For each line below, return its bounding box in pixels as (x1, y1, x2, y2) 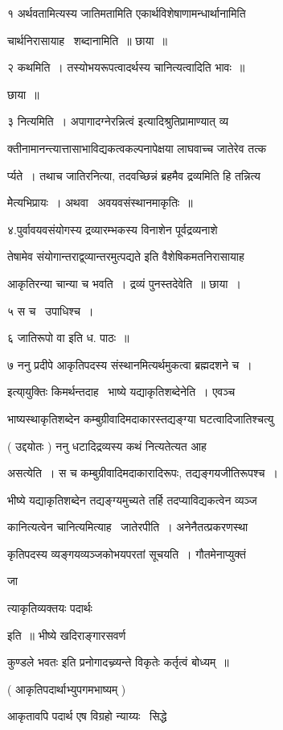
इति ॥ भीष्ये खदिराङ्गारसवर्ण (7, 626, 126, 643)
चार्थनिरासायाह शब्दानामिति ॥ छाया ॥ (7, 31, 167, 48)
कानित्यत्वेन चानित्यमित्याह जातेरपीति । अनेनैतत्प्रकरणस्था (7, 518, 248, 535)
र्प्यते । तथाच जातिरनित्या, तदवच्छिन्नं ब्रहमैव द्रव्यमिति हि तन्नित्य (7, 167, 260, 184)
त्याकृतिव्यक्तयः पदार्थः (7, 600, 92, 617)
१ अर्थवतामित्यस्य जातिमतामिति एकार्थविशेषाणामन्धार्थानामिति (7, 5, 246, 21)
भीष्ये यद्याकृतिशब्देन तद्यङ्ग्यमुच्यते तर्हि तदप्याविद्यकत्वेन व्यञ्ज (7, 491, 257, 508)
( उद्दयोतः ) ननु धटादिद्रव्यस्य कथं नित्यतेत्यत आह (7, 437, 207, 454)
